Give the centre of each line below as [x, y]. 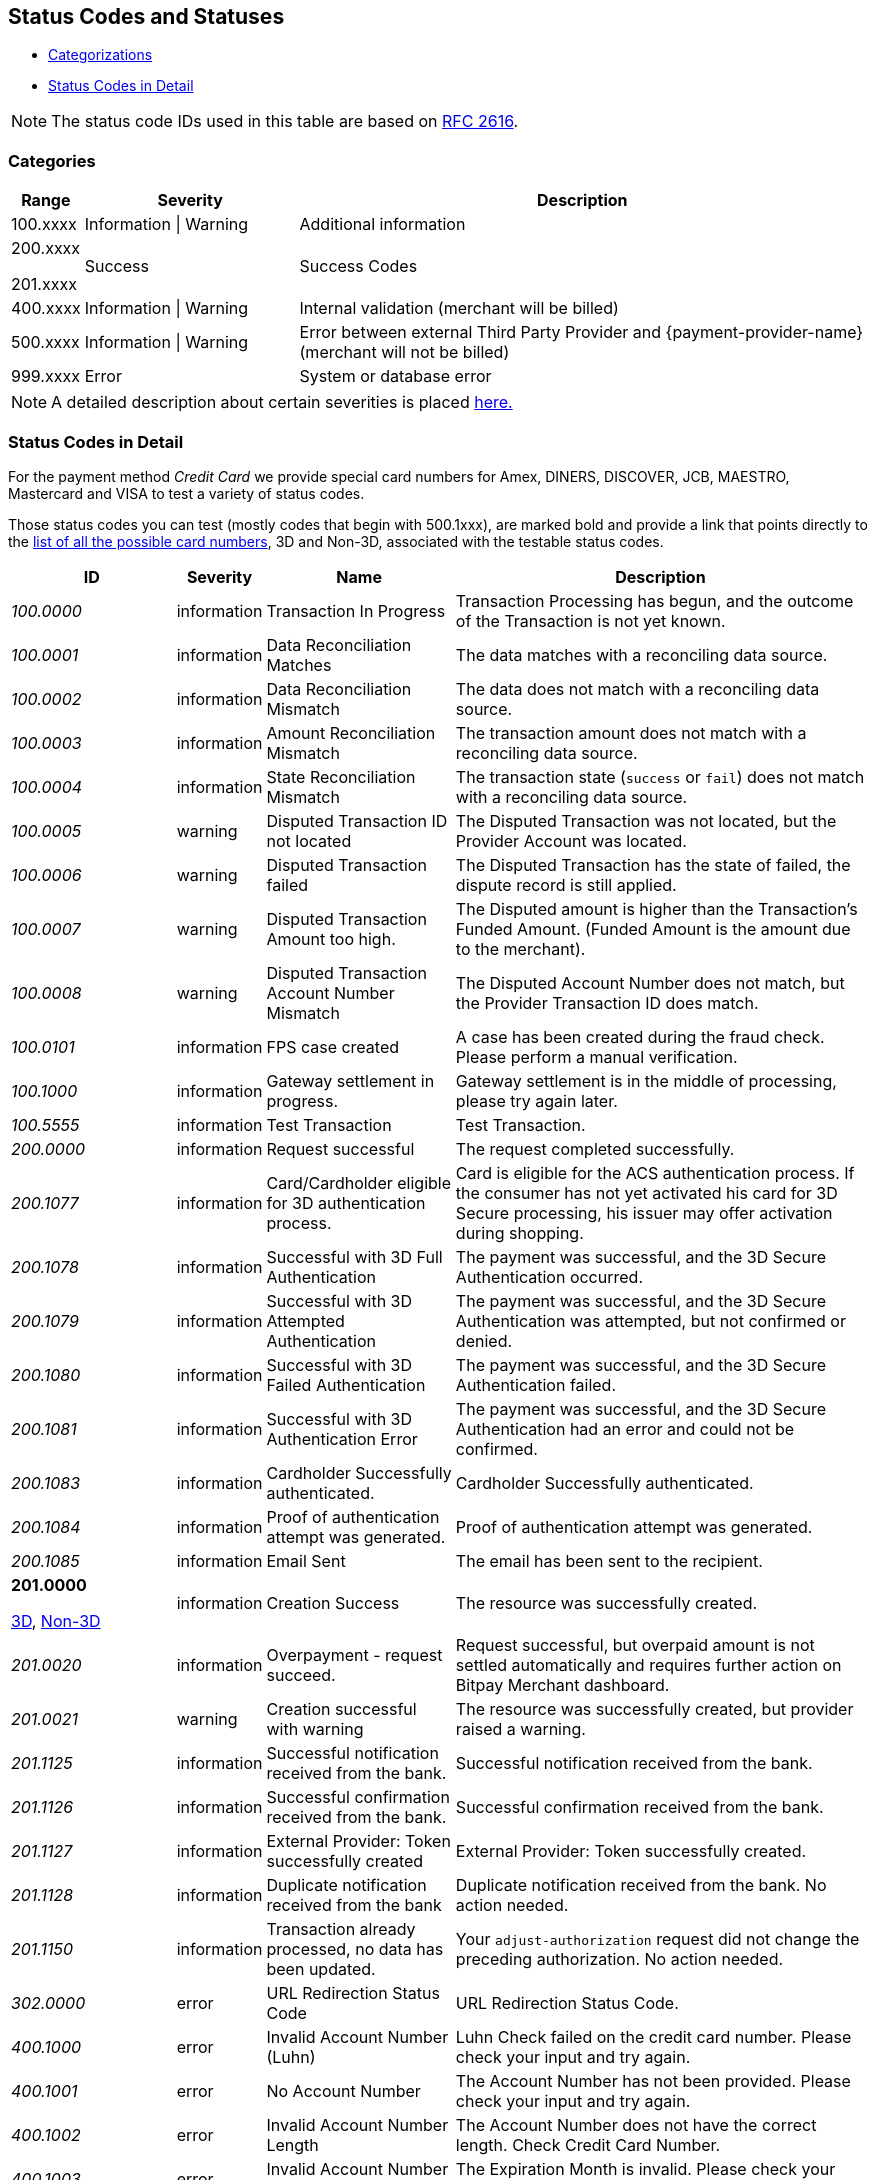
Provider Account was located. [571, 840]
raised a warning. [520, 1728]
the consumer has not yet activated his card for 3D [646, 1192]
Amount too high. [331, 938]
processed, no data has [355, 1948]
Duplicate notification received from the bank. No [641, 1884]
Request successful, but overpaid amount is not [635, 1644]
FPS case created [333, 1046]
